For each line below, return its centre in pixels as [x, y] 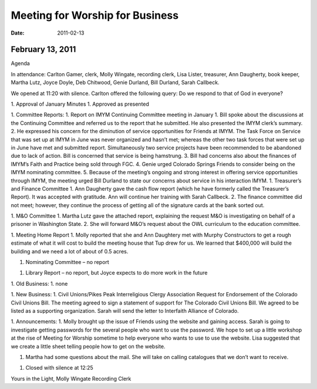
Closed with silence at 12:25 [59, 368]
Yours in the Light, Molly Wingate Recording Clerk [71, 378]
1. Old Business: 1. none [39, 283]
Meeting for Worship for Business [95, 15]
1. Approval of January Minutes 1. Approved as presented [80, 104]
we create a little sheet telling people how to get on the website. [88, 346]
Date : [18, 33]
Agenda [21, 63]
